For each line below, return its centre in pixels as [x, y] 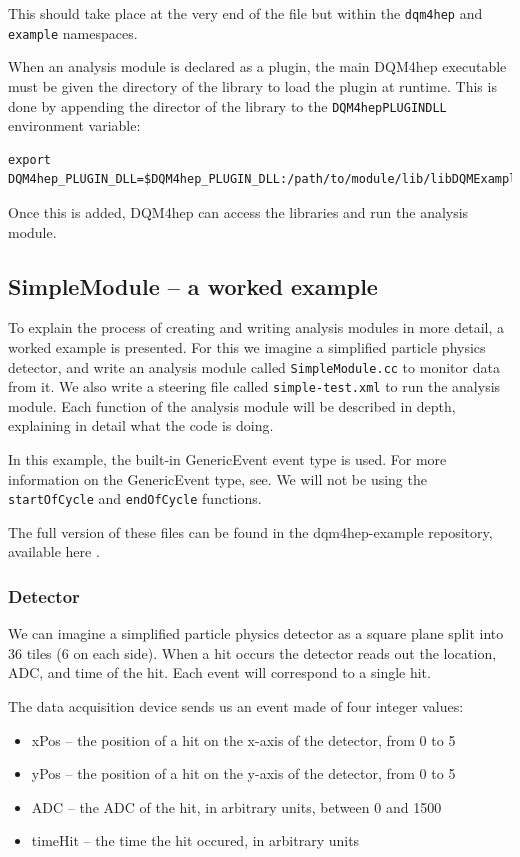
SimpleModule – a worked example [193, 285]
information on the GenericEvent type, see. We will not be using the [217, 478]
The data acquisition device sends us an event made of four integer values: [236, 706]
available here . [54, 551]
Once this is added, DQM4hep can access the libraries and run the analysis [238, 211]
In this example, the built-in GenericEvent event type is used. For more [227, 459]
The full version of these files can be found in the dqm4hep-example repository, [250, 531]
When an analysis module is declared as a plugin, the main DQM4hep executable [257, 66]
